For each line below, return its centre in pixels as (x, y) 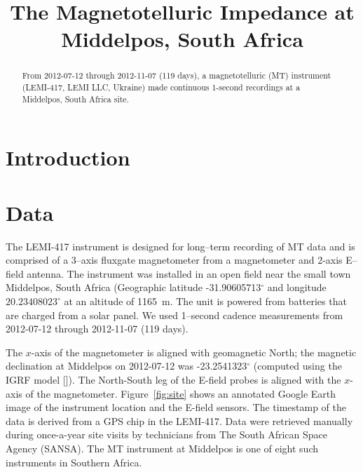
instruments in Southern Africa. (74, 462)
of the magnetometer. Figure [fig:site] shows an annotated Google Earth (181, 393)
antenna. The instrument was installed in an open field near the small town (189, 273)
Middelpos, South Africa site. (75, 99)
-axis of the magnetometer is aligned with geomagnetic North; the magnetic (194, 352)
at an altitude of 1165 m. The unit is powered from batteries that (205, 301)
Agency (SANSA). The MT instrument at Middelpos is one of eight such (162, 448)
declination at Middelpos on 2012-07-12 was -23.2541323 (126, 366)
